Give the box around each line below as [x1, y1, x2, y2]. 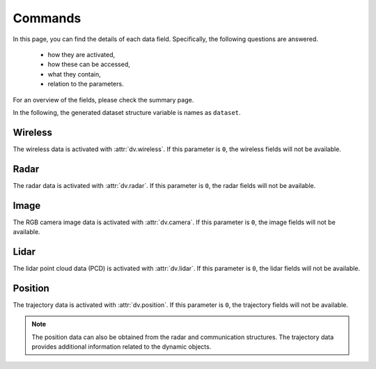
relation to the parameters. [47, 80, 125, 88]
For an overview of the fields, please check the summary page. [13, 95, 194, 104]
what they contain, [47, 70, 101, 78]
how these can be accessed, [47, 60, 130, 69]
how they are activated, [47, 50, 116, 58]
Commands [13, 10, 81, 26]
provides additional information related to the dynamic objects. [31, 342, 212, 351]
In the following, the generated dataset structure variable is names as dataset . [13, 108, 241, 116]
